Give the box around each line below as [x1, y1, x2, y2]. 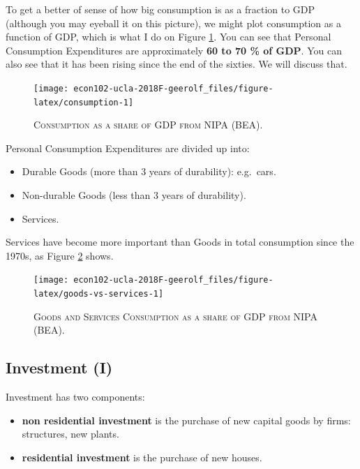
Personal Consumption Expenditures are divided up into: [6, 140, 250, 155]
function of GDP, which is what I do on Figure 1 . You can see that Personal [6, 29, 331, 44]
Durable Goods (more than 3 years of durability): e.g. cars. [22, 164, 276, 179]
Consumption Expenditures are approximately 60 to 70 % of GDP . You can [6, 43, 342, 57]
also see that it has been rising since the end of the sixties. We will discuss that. [6, 57, 347, 71]
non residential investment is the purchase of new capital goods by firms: [22, 412, 351, 427]
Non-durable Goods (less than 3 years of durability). [22, 188, 246, 202]
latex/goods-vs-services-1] [33, 289, 164, 299]
